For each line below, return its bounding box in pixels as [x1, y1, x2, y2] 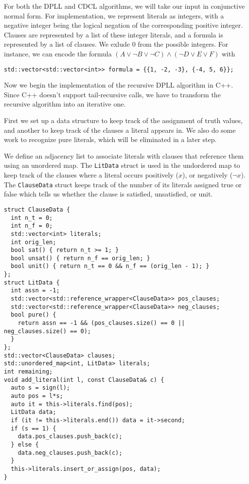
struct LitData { [4, 279, 60, 286]
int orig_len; [11, 238, 56, 246]
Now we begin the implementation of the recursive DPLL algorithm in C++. [4, 80, 233, 90]
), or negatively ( [182, 170, 233, 180]
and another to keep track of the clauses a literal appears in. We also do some [4, 125, 236, 135]
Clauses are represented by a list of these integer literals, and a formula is [4, 29, 223, 39]
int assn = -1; [11, 287, 60, 294]
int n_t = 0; [11, 214, 53, 221]
